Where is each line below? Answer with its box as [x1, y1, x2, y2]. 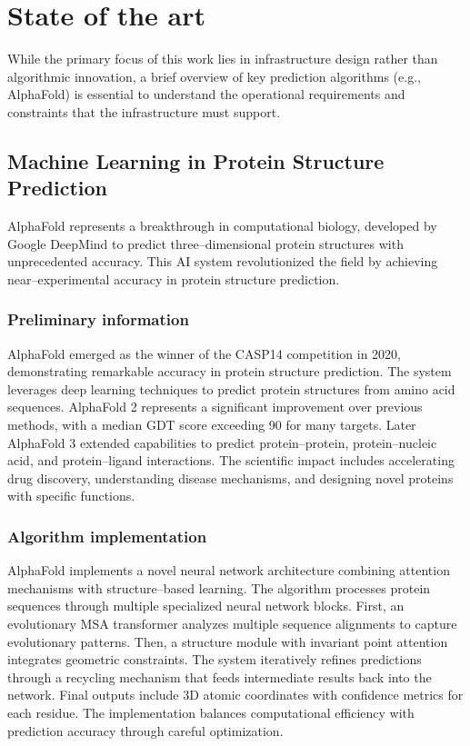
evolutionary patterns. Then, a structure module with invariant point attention [7, 632, 448, 651]
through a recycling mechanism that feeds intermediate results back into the [7, 667, 432, 686]
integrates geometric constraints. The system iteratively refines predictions [7, 650, 422, 669]
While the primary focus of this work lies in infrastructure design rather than [7, 49, 438, 68]
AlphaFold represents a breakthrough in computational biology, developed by [7, 216, 437, 235]
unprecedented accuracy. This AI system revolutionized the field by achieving [7, 252, 438, 271]
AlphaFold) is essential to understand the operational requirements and [7, 85, 405, 104]
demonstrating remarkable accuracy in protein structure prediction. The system [7, 362, 452, 381]
